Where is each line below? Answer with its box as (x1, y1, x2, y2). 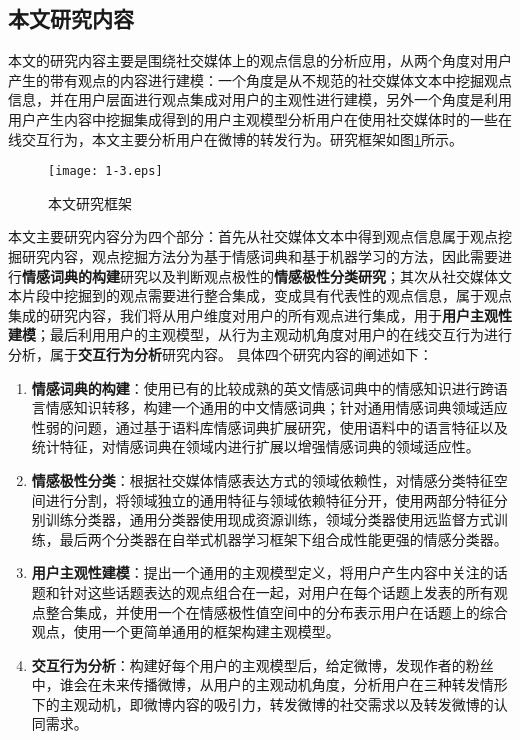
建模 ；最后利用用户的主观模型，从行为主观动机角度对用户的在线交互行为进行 (8, 324, 512, 345)
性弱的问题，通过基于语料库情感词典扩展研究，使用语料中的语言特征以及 (31, 416, 508, 437)
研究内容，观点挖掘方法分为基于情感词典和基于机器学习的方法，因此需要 (21, 246, 498, 267)
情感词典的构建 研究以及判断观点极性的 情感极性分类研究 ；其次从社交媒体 (22, 265, 498, 286)
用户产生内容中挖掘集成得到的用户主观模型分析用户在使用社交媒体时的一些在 (8, 108, 512, 129)
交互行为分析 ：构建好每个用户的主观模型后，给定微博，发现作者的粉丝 (31, 654, 494, 675)
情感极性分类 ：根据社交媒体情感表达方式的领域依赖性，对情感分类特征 (31, 469, 494, 490)
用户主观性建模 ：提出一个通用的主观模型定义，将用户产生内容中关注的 (31, 562, 494, 583)
